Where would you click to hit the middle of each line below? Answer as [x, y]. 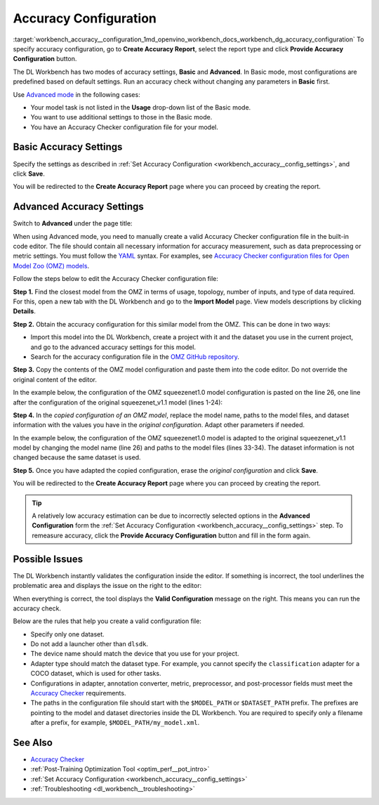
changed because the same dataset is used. [77, 457]
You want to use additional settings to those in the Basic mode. [121, 117]
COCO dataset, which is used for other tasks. [96, 674]
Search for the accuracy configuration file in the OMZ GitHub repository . [135, 356]
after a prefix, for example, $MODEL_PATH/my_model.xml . [115, 723]
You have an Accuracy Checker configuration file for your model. [125, 127]
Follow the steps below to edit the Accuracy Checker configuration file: [116, 279]
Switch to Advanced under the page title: [73, 223]
